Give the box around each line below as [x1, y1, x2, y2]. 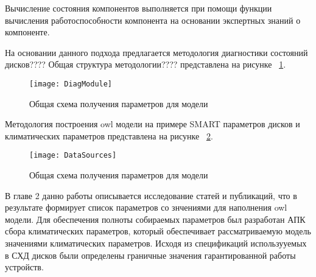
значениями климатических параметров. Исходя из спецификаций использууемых [5, 237, 307, 250]
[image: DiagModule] [29, 79, 113, 88]
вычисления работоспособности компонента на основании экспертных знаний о [5, 13, 301, 26]
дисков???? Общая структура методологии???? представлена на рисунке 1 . [5, 58, 286, 71]
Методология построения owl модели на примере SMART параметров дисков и [5, 117, 300, 130]
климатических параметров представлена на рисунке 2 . [5, 129, 213, 142]
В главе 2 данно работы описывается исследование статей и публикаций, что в [5, 189, 297, 202]
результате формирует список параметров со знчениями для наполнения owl [5, 201, 287, 214]
